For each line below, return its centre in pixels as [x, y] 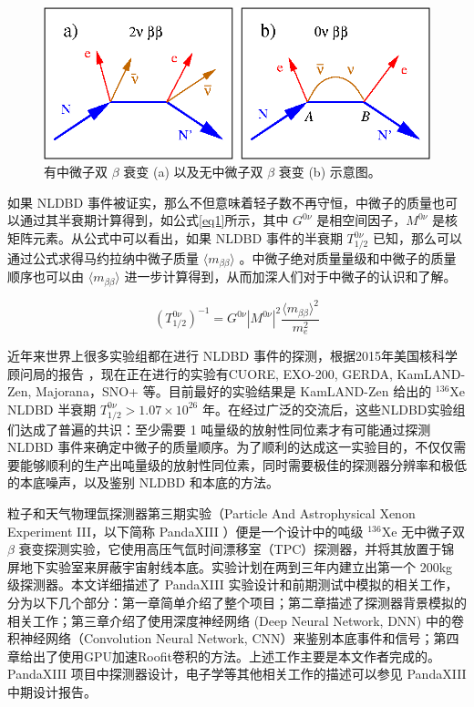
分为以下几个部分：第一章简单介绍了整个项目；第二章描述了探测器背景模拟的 [237, 603]
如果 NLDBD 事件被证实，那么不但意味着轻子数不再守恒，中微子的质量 [220, 202]
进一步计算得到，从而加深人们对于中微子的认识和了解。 [290, 277]
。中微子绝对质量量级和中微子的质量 [348, 257]
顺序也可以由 [46, 277]
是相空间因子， [361, 220]
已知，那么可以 [417, 238]
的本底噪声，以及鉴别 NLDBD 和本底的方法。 [143, 482]
